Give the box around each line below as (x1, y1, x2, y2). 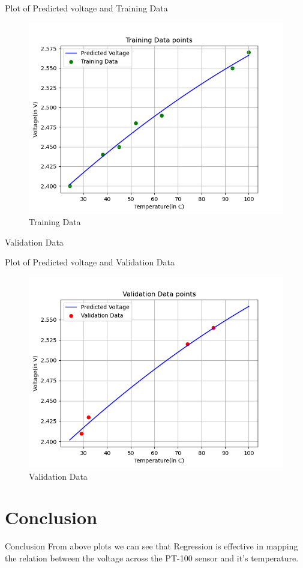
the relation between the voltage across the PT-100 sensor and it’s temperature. (5, 551, 299, 564)
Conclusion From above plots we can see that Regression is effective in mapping (5, 540, 298, 552)
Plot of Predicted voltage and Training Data (5, 2, 168, 14)
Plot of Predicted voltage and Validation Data (5, 256, 175, 268)
